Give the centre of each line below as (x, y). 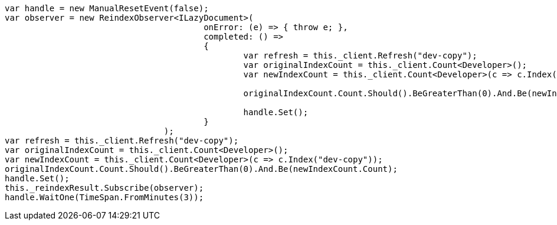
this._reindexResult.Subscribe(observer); (104, 188)
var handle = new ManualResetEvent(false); (107, 8)
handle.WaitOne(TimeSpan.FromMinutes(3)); (104, 197)
